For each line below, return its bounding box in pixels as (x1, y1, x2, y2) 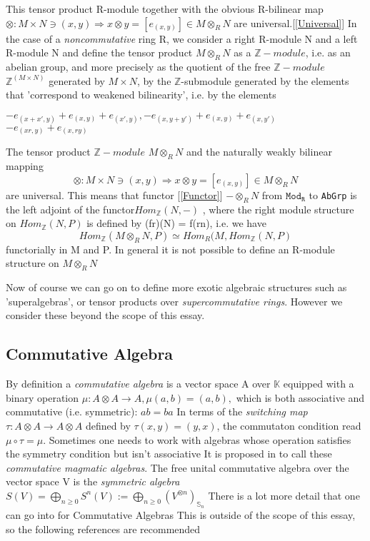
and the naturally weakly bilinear (186, 144, 332, 159)
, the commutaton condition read (216, 418, 361, 433)
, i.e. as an (305, 45, 351, 60)
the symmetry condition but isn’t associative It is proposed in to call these (6, 446, 332, 461)
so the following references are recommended (6, 521, 201, 536)
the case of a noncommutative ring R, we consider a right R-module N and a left (6, 31, 358, 46)
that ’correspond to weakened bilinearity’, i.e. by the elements (6, 87, 276, 102)
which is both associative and (236, 390, 365, 405)
